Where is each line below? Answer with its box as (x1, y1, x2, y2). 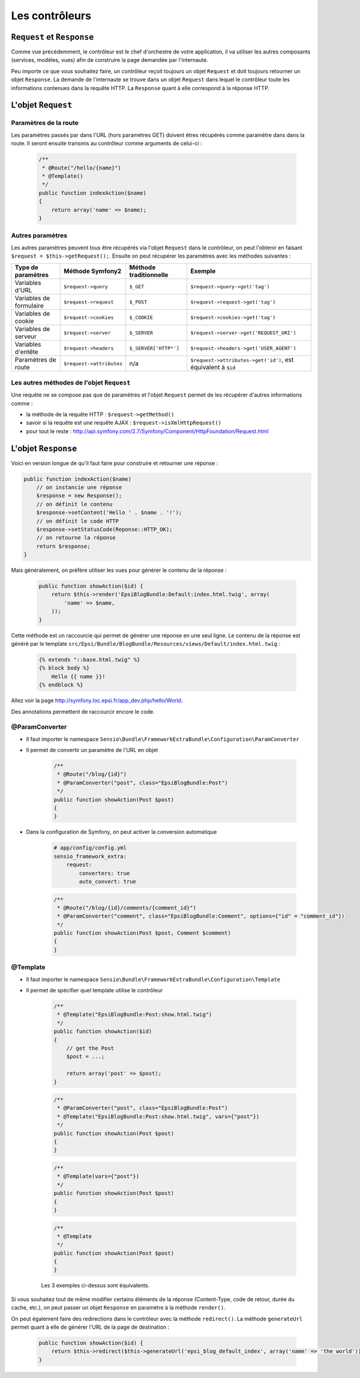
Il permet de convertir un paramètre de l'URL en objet (26, 747, 158, 754)
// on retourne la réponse (36, 535, 116, 541)
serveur (14, 332, 37, 341)
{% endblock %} (38, 682, 83, 688)
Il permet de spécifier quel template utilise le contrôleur (26, 987, 163, 994)
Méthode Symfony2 (63, 267, 122, 276)
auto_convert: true (79, 878, 136, 885)
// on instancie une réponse (36, 484, 122, 491)
